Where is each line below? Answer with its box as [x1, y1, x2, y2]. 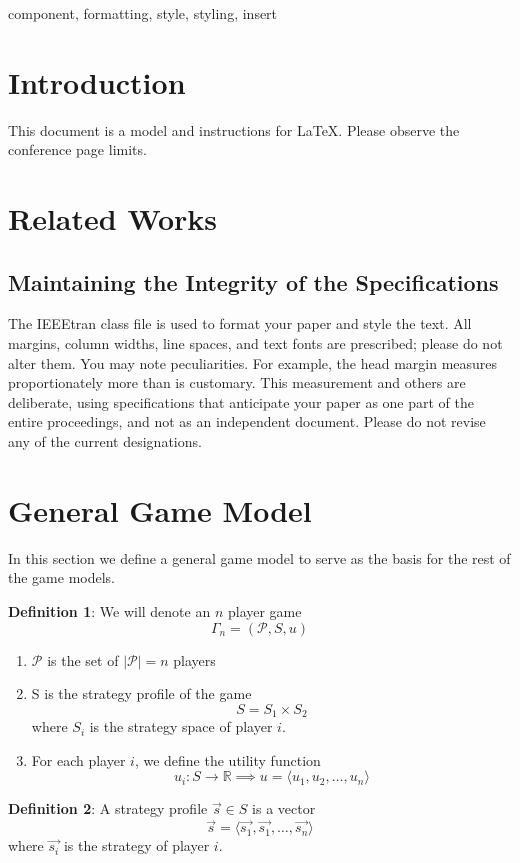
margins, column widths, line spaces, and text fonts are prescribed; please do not [8, 333, 503, 354]
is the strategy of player [63, 835, 210, 856]
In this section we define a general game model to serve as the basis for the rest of [8, 547, 511, 568]
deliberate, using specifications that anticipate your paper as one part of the [8, 391, 474, 412]
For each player [31, 749, 126, 770]
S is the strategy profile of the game [31, 683, 252, 704]
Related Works [8, 198, 218, 239]
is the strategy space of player [89, 716, 273, 737]
